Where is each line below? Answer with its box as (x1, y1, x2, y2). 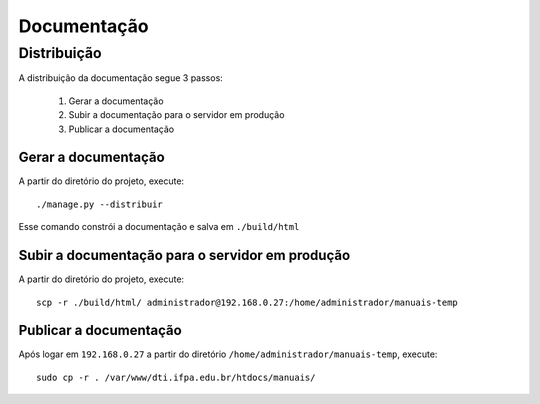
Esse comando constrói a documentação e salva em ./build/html (18, 221, 300, 233)
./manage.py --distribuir (36, 198, 164, 210)
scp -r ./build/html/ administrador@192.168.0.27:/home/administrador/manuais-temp (36, 296, 459, 308)
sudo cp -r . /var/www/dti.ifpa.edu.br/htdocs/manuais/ (36, 371, 316, 383)
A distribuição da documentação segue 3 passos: (18, 72, 224, 84)
